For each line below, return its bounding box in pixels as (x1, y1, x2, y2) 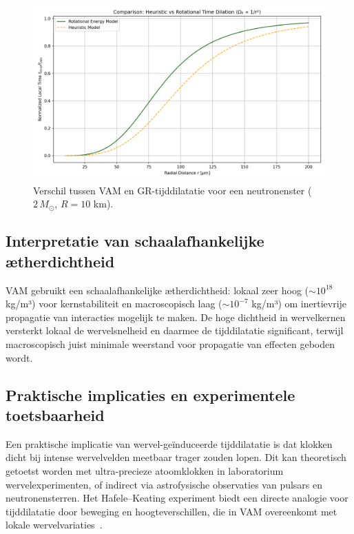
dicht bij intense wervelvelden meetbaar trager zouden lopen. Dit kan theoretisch (6, 450, 346, 464)
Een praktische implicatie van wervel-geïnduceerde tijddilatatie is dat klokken (6, 436, 333, 451)
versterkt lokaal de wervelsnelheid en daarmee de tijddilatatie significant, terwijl (6, 323, 344, 338)
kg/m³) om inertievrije (251, 296, 347, 311)
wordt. (6, 350, 33, 364)
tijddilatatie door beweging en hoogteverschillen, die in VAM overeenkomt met (6, 504, 337, 518)
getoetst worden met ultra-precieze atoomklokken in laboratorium (6, 463, 284, 477)
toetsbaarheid (6, 404, 105, 425)
